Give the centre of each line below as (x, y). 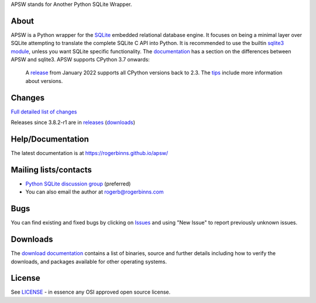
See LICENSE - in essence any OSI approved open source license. (91, 292)
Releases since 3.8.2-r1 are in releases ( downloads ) (73, 122)
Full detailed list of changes (44, 112)
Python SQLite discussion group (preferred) (78, 184)
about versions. (44, 81)
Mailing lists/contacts (51, 170)
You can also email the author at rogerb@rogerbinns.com (95, 192)
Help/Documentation (50, 139)
